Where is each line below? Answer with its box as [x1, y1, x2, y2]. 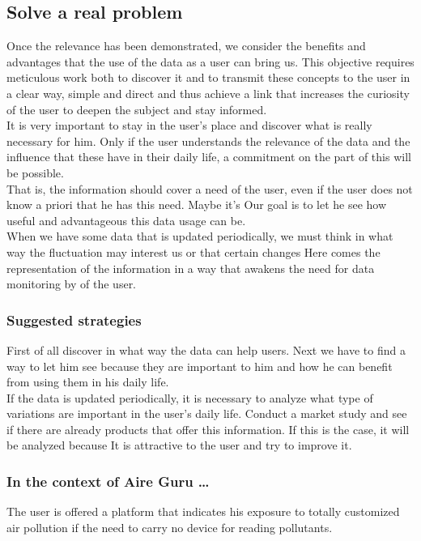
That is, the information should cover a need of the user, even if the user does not [6, 180, 413, 197]
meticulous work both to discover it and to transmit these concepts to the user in [6, 69, 410, 86]
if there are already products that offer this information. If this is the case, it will [6, 420, 410, 437]
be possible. [6, 164, 64, 181]
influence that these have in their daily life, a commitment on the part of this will [6, 148, 411, 165]
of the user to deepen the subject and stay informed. [6, 100, 267, 117]
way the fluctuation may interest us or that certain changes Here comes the [6, 243, 381, 260]
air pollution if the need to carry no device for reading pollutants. [6, 518, 333, 535]
